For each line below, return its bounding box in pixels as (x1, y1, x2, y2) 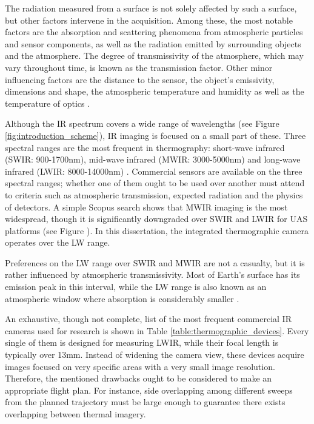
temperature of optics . (5, 96, 90, 109)
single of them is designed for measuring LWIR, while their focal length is (5, 336, 279, 349)
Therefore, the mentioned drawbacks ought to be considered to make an (5, 372, 272, 385)
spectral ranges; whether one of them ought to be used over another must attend (5, 177, 305, 189)
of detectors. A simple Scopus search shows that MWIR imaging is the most (5, 200, 288, 213)
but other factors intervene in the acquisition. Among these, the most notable (5, 13, 293, 26)
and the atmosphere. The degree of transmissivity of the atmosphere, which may (5, 49, 304, 62)
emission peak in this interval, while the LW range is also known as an (5, 280, 267, 293)
